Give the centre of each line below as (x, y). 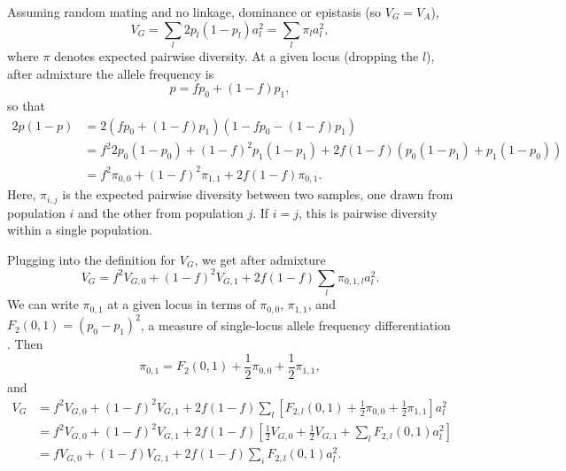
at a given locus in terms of (182, 304)
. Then (25, 344)
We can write (43, 304)
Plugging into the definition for (92, 259)
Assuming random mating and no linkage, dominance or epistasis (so (194, 12)
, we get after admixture (260, 259)
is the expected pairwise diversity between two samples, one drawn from (258, 194)
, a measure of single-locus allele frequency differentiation (295, 324)
